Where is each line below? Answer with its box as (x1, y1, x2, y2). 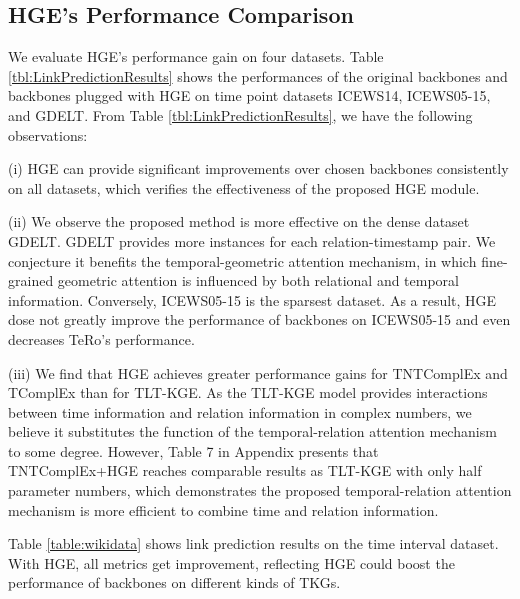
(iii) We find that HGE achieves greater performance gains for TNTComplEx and (8, 362, 508, 383)
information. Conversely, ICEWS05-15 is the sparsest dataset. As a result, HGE (8, 289, 497, 310)
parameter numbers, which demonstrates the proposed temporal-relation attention (8, 480, 512, 501)
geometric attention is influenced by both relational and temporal (57, 270, 459, 291)
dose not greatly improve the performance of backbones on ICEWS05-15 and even (8, 309, 511, 330)
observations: (8, 124, 88, 145)
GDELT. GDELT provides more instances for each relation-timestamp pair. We (8, 230, 496, 251)
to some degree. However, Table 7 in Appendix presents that (8, 440, 379, 461)
